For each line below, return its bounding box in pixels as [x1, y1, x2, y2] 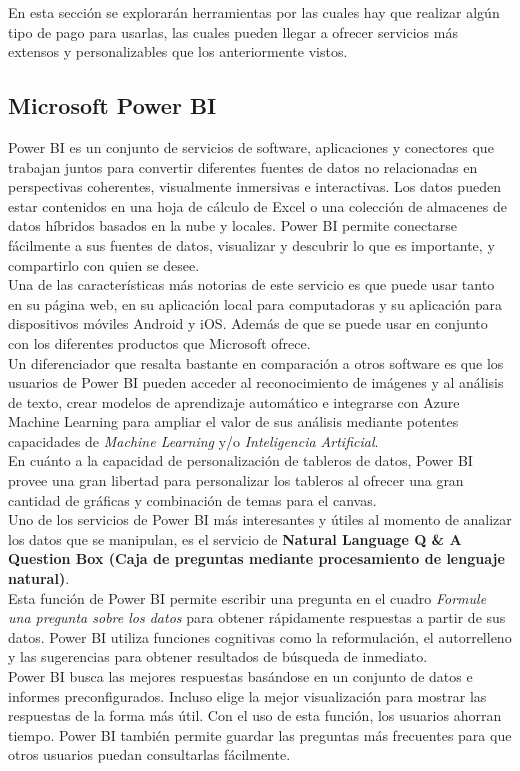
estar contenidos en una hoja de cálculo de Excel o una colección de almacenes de [8, 195, 507, 216]
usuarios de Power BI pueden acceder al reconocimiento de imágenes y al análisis [8, 372, 504, 393]
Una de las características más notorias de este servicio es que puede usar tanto [8, 274, 495, 295]
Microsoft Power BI [8, 90, 217, 121]
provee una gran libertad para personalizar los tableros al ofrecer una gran [8, 470, 464, 491]
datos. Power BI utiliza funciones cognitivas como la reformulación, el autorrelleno [8, 626, 512, 647]
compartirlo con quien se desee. [8, 254, 200, 275]
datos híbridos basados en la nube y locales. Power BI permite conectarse [8, 215, 457, 236]
